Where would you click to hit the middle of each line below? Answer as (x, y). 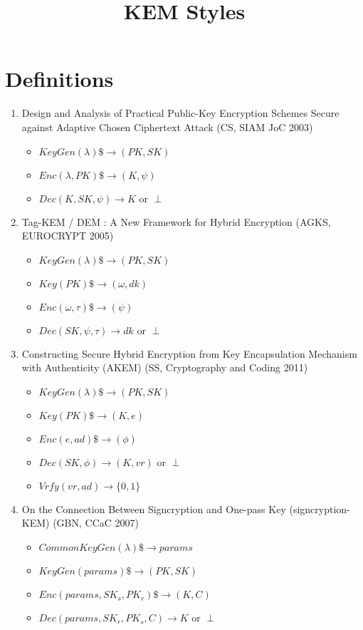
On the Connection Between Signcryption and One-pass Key (154, 508)
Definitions (59, 79)
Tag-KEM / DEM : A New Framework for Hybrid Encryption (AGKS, (176, 221)
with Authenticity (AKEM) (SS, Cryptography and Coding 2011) (165, 367)
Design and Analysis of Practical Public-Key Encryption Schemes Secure (180, 113)
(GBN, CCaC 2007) (96, 523)
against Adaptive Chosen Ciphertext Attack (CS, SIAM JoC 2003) (167, 126)
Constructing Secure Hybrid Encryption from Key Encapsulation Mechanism (189, 353)
